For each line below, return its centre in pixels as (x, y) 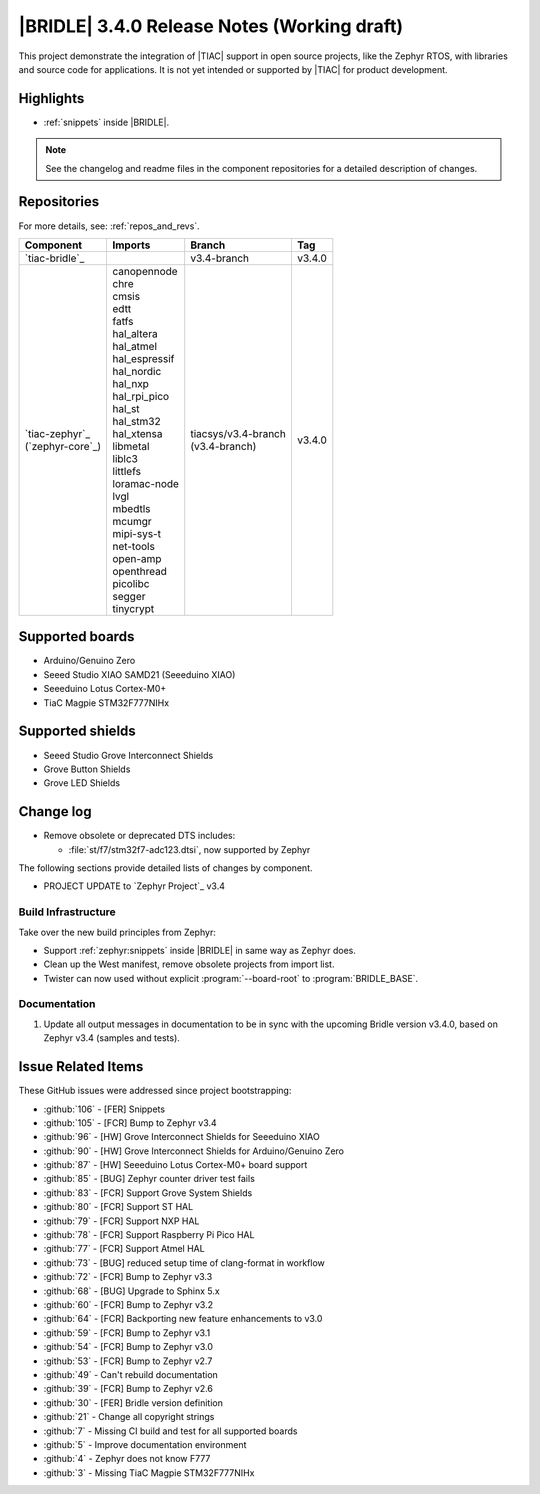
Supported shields (77, 731)
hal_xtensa (137, 433)
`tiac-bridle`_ (54, 258)
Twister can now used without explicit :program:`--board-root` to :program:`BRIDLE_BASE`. (231, 978)
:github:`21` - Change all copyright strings (129, 1417)
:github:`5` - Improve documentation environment (145, 1444)
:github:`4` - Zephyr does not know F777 (127, 1459)
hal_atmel (135, 346)
